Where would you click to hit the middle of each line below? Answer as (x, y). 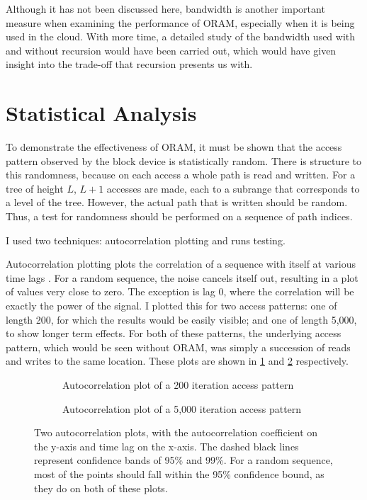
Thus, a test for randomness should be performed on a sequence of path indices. (179, 216)
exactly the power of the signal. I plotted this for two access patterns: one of (171, 306)
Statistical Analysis (101, 113)
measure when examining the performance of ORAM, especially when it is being (180, 22)
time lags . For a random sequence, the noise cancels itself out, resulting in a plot (182, 277)
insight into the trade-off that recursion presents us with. (129, 64)
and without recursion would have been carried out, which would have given (171, 50)
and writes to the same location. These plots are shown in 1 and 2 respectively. (177, 361)
